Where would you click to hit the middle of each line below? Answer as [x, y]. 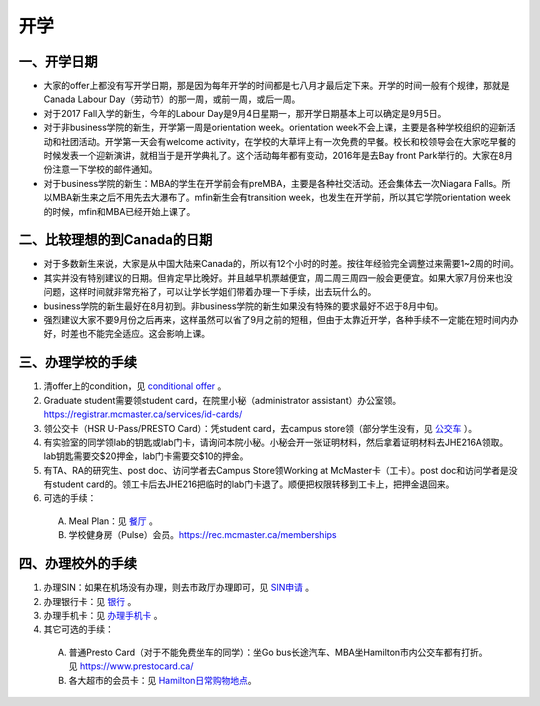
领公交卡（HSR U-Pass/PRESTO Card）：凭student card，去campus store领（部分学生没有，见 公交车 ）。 [260, 428]
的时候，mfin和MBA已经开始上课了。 [119, 211]
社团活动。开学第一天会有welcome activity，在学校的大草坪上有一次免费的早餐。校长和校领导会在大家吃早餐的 [288, 141]
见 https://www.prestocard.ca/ [131, 666]
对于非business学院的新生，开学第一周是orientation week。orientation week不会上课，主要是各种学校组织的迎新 [275, 127]
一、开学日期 [58, 61]
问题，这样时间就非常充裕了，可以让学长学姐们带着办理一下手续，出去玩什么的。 [210, 292]
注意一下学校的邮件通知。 [104, 169]
